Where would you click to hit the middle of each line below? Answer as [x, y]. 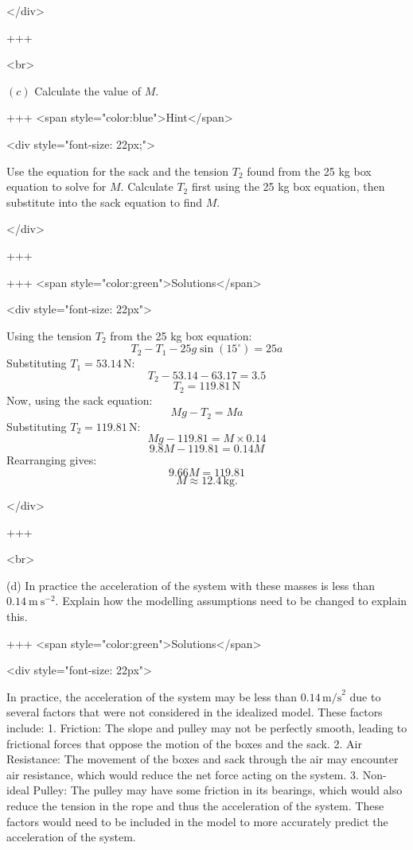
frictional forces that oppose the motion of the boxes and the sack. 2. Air [184, 743]
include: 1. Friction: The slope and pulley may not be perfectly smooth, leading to [207, 727]
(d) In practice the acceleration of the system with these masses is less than [191, 585]
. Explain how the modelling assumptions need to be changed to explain [231, 601]
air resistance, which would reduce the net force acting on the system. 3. [183, 774]
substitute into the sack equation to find [105, 202]
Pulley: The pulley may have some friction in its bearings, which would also [218, 790]
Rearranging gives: [52, 460]
